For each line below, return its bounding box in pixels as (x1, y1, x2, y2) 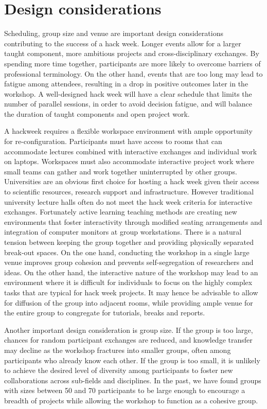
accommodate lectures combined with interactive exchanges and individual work (4, 146, 257, 156)
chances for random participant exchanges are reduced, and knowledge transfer (4, 334, 253, 345)
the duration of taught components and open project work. (4, 108, 190, 119)
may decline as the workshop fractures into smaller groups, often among (4, 344, 231, 355)
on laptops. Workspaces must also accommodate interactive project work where (4, 156, 254, 167)
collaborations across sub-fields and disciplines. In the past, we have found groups (4, 375, 261, 385)
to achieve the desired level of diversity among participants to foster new (4, 365, 233, 376)
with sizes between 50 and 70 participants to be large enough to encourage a (4, 385, 245, 396)
